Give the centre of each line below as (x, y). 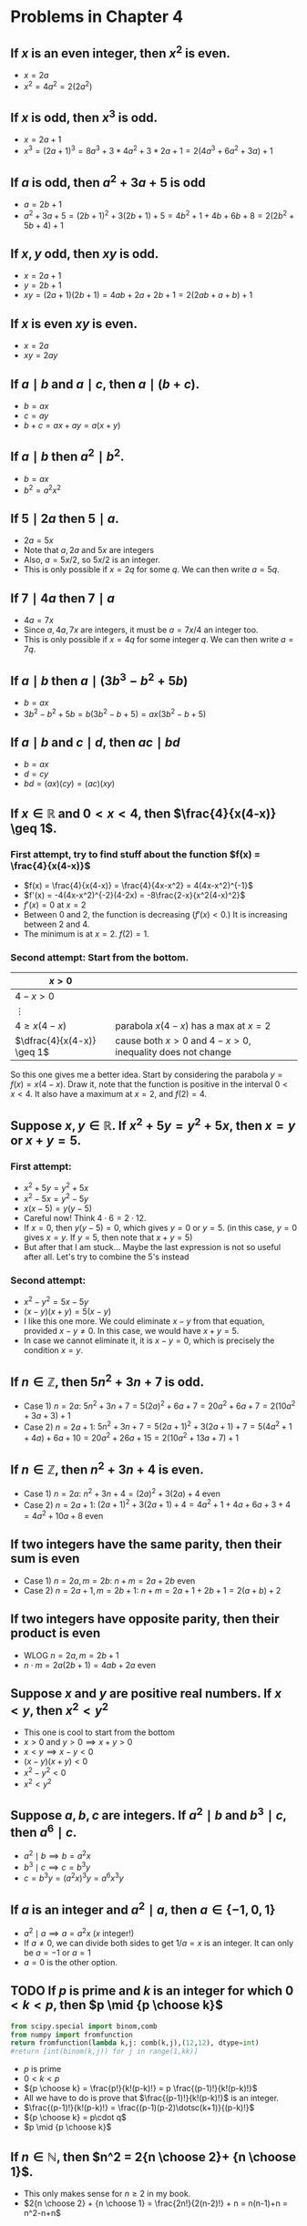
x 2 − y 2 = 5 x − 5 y (56, 1301)
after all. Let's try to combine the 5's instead (106, 1257)
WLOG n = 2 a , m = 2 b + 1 (71, 1655)
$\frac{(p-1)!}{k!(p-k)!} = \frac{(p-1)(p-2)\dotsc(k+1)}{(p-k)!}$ (139, 2108)
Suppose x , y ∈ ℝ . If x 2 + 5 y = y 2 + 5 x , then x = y (153, 1124)
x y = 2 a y (41, 355)
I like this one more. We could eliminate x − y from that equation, (144, 1321)
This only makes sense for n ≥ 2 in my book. (107, 2194)
